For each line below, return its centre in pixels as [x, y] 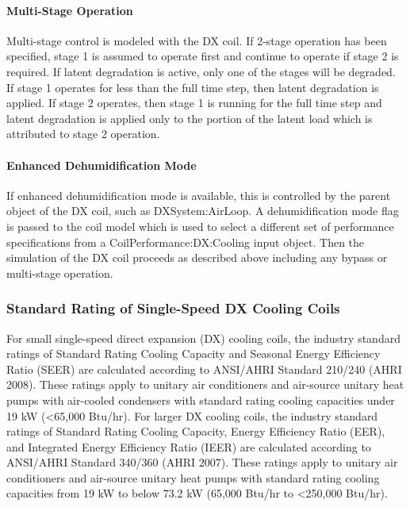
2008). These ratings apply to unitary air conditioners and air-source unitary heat [205, 384]
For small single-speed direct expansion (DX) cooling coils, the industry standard [203, 338]
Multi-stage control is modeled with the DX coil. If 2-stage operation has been [197, 40]
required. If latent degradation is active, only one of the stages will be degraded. [201, 71]
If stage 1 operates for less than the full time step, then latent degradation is [193, 87]
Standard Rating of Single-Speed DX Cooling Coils [173, 308]
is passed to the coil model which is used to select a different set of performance [200, 226]
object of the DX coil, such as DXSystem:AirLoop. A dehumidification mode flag [203, 211]
